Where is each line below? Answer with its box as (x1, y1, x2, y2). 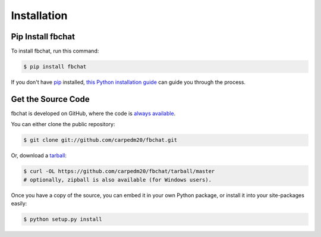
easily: (11, 200, 27, 207)
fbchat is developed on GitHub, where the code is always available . (11, 110, 176, 117)
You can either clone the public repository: (11, 121, 115, 128)
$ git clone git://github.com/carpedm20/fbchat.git (23, 137, 178, 144)
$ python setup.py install (23, 216, 102, 223)
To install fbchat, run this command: (11, 48, 99, 55)
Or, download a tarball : (11, 152, 67, 159)
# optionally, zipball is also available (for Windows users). (23, 176, 212, 183)
